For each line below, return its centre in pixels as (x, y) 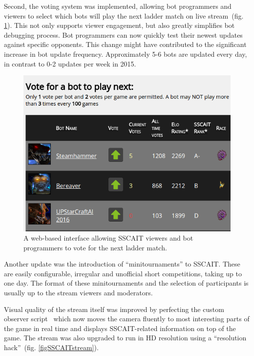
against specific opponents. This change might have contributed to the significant (125, 44)
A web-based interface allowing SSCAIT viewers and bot (108, 238)
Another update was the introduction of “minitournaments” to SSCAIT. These (122, 264)
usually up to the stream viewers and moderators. (78, 293)
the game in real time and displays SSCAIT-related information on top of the (120, 328)
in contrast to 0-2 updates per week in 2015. (70, 63)
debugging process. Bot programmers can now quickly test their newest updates (123, 34)
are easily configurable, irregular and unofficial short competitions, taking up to (123, 273)
